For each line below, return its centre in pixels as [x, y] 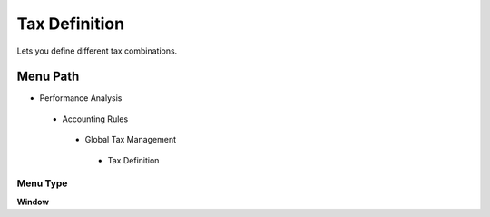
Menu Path [48, 77]
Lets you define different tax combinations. [97, 51]
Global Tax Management [131, 140]
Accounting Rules [95, 119]
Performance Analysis [81, 98]
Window [33, 202]
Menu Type [42, 183]
